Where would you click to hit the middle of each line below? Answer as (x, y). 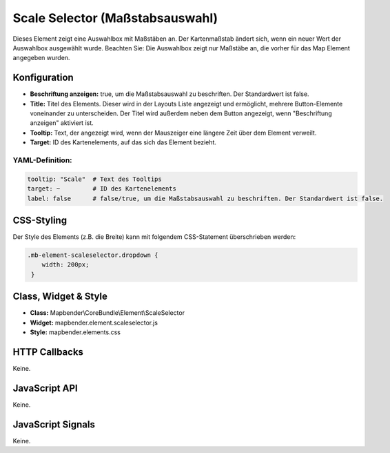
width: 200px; (65, 265)
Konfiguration (43, 78)
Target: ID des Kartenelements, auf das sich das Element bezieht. (123, 142)
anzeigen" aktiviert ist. (62, 123)
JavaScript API (45, 388)
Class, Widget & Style (60, 297)
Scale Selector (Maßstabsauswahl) (115, 18)
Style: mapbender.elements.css (75, 332)
